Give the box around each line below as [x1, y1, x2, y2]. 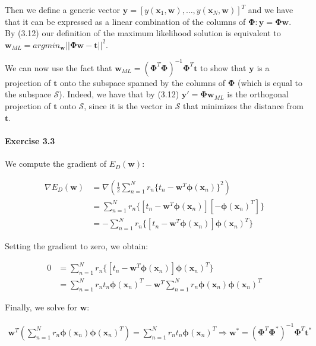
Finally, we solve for [5, 300, 78, 313]
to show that [200, 61, 247, 74]
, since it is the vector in [84, 100, 173, 112]
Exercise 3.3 [5, 134, 55, 147]
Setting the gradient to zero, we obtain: [5, 240, 148, 252]
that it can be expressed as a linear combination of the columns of [5, 15, 246, 27]
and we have [248, 4, 293, 15]
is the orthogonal [227, 88, 289, 100]
